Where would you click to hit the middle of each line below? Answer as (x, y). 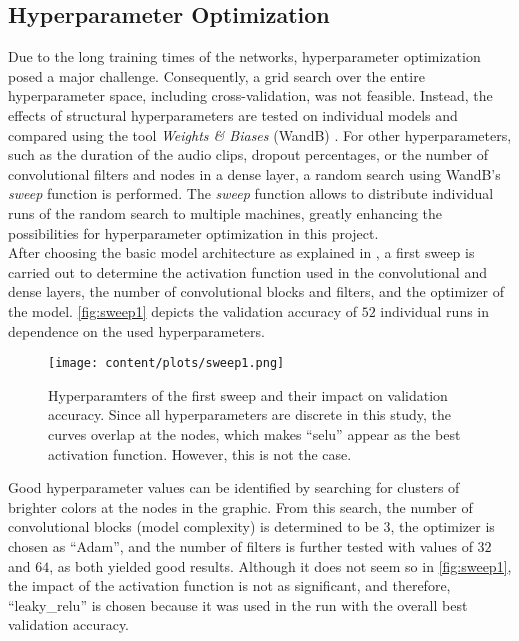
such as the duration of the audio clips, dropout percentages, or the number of (248, 154)
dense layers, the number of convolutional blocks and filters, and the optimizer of (256, 291)
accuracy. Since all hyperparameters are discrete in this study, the (250, 414)
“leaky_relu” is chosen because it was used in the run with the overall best (238, 604)
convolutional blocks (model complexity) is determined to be (193, 526)
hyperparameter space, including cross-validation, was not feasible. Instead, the (250, 95)
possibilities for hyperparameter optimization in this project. (193, 232)
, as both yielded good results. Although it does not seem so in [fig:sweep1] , (280, 565)
